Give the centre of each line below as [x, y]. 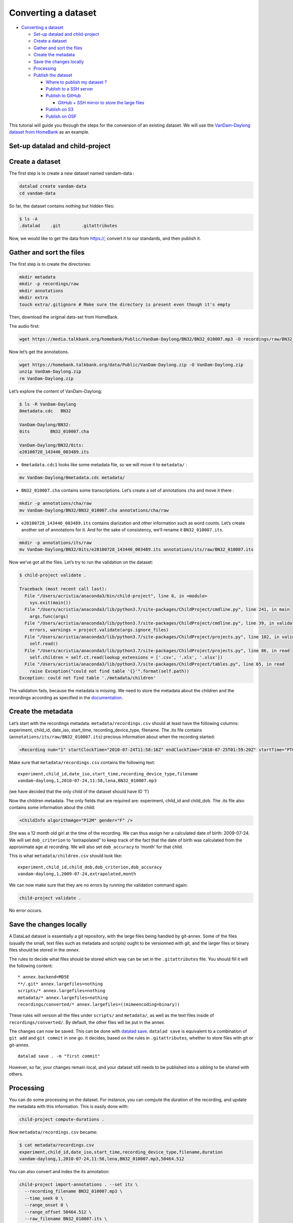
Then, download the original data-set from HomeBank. [64, 317]
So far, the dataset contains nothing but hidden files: [62, 206]
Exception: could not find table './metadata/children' [88, 678]
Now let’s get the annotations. [39, 352]
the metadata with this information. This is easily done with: [69, 1107]
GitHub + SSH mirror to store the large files [101, 102]
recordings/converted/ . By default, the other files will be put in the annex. [87, 1022]
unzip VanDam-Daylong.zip [50, 372]
